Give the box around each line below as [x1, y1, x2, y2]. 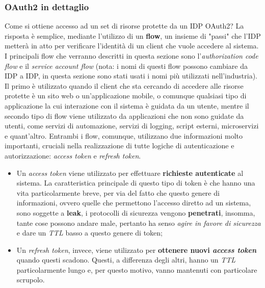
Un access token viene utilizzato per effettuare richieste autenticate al [16, 167, 244, 178]
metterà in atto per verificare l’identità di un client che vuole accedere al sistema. [5, 40, 259, 51]
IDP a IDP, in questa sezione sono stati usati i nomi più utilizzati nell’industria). [5, 70, 257, 81]
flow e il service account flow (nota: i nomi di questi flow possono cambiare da [5, 60, 248, 71]
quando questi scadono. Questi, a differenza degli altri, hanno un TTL [16, 254, 236, 265]
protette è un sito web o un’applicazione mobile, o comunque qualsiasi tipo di [5, 90, 247, 101]
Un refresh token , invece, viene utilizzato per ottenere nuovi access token [16, 244, 257, 255]
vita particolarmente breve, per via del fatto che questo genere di [16, 187, 220, 198]
